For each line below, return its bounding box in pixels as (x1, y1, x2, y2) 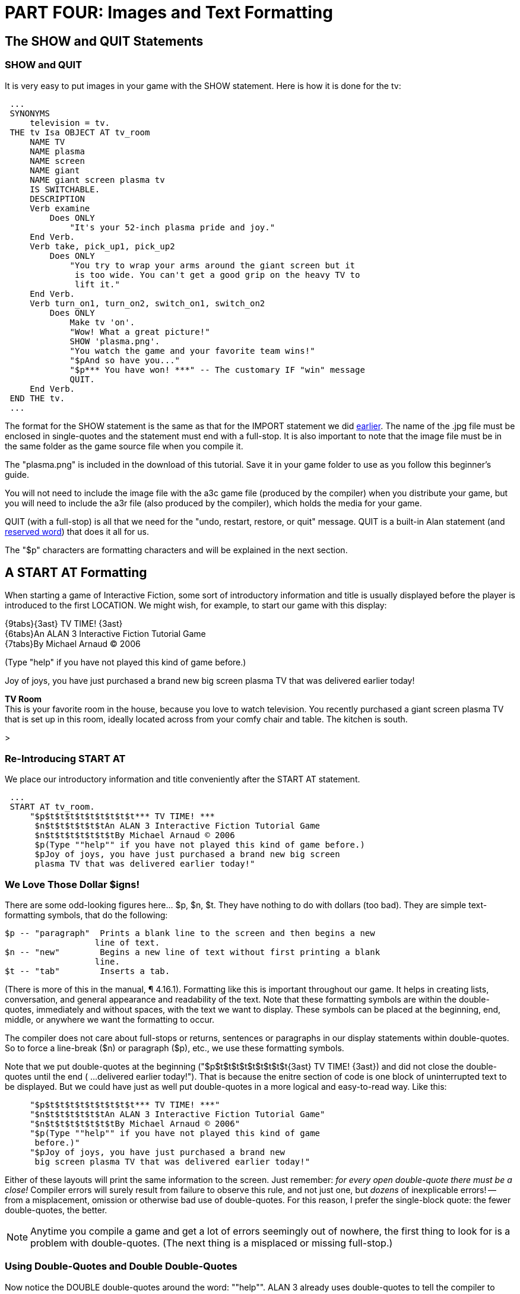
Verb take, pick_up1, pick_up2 (30, 241, 175, 251)
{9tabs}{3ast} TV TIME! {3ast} (5, 619, 123, 629)
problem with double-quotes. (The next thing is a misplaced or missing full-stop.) (30, 1236, 393, 1249)
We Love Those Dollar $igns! (5, 878, 139, 890)
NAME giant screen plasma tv (30, 175, 165, 185)
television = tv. (30, 118, 110, 128)
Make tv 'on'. (69, 317, 135, 327)
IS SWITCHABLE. (30, 184, 100, 194)
